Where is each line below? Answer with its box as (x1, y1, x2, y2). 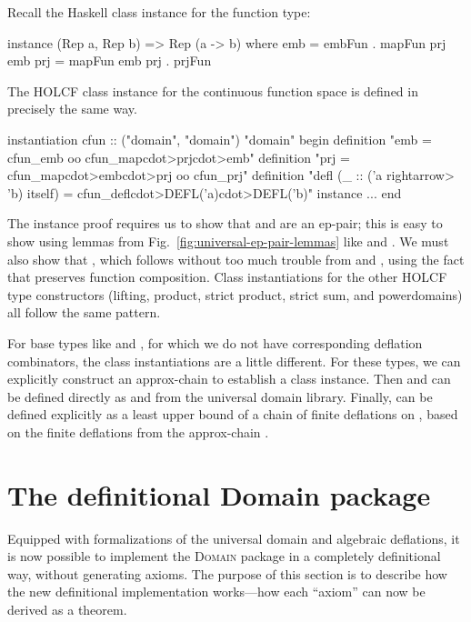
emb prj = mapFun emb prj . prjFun (7, 51, 212, 70)
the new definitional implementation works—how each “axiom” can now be (7, 582, 426, 601)
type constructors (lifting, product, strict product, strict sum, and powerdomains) (7, 285, 463, 304)
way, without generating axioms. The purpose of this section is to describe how (7, 564, 447, 583)
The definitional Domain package (7, 476, 431, 513)
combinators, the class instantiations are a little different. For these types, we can (7, 351, 461, 370)
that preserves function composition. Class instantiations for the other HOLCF (7, 267, 447, 286)
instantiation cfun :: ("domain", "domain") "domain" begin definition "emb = (7, 129, 432, 148)
